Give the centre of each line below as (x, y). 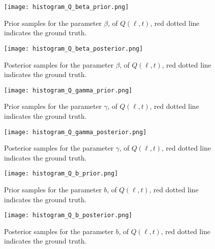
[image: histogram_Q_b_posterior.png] (68, 215)
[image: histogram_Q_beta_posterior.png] (74, 48)
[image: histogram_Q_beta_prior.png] (66, 7)
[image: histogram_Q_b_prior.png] (61, 174)
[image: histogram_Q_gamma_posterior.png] (75, 132)
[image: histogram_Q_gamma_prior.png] (68, 90)
